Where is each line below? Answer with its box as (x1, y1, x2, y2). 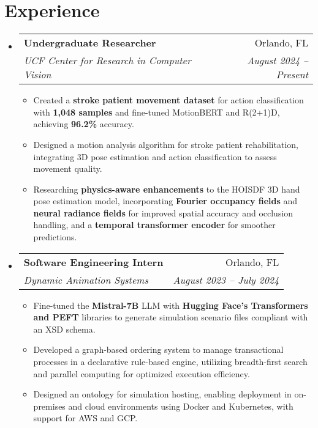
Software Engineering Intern (23, 254, 164, 269)
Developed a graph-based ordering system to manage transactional (33, 343, 284, 356)
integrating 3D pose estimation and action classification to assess (33, 150, 277, 163)
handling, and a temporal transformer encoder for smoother (33, 218, 276, 231)
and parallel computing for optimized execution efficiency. (33, 367, 250, 380)
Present (276, 67, 308, 82)
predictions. (33, 231, 77, 243)
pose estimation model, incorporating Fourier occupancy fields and (33, 194, 298, 207)
